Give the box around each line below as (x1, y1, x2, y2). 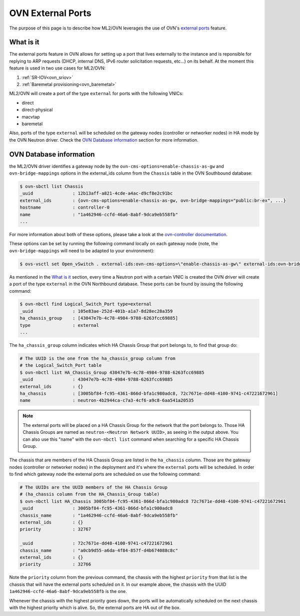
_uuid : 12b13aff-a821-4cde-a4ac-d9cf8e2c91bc (19, 191, 173, 196)
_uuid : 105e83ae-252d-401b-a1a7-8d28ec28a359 (19, 308, 173, 314)
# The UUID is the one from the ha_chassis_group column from (19, 356, 175, 361)
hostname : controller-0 (19, 205, 110, 210)
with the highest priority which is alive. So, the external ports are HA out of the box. (9, 604, 181, 610)
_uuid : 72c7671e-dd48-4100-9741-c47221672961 (19, 540, 173, 546)
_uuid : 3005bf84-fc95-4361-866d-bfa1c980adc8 (19, 505, 173, 511)
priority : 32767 (19, 526, 91, 532)
